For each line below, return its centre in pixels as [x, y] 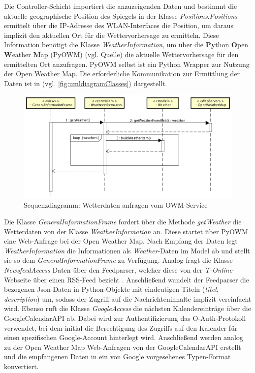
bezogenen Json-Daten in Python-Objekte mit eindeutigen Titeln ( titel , [111, 289]
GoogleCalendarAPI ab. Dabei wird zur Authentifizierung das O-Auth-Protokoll [125, 318]
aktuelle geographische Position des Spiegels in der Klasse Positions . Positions [121, 16]
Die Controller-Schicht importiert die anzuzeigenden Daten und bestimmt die [121, 6]
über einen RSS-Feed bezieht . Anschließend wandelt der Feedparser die [141, 279]
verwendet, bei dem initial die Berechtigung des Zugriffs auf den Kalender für [121, 327]
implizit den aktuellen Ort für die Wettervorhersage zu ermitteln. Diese [112, 35]
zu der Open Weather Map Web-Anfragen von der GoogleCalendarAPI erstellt [123, 347]
